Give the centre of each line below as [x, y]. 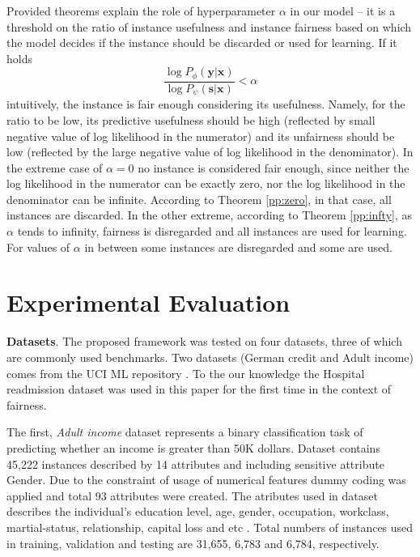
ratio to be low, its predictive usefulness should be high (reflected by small [191, 119]
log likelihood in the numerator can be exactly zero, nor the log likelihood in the [206, 183]
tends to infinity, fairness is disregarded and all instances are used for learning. [212, 231]
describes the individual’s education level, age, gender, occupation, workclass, [198, 511]
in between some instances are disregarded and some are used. [238, 247]
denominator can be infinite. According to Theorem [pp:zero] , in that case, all [199, 199]
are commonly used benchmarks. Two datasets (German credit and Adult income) [210, 357]
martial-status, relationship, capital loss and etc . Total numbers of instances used [210, 527]
